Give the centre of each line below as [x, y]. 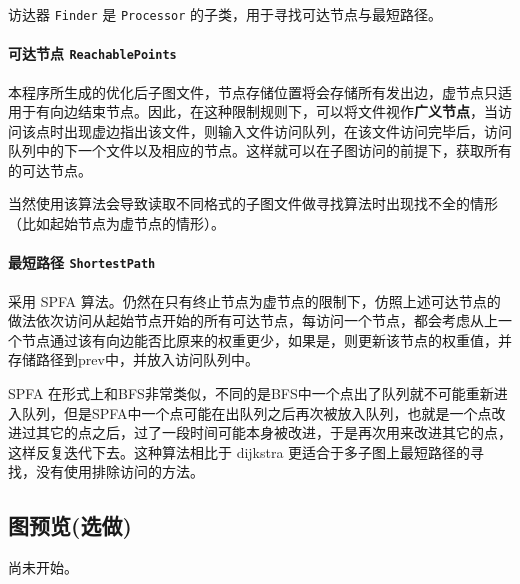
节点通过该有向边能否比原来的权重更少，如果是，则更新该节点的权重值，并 [266, 339]
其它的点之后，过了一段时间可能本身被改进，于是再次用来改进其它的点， [273, 432]
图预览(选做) [70, 525]
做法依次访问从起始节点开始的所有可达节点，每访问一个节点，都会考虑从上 [253, 320]
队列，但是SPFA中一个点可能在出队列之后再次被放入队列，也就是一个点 [256, 412]
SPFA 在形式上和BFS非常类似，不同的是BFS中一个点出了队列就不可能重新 [251, 392]
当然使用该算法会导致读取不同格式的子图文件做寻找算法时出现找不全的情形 [253, 203]
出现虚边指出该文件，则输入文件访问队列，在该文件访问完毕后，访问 [287, 130]
